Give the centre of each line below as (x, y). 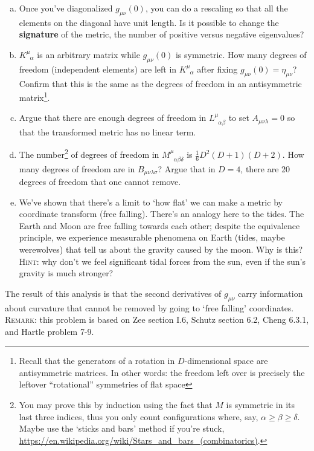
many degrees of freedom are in (77, 168)
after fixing (217, 69)
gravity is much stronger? (66, 273)
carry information (270, 293)
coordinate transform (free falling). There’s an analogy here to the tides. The (162, 214)
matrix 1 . (34, 96)
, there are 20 (265, 168)
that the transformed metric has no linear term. (107, 131)
